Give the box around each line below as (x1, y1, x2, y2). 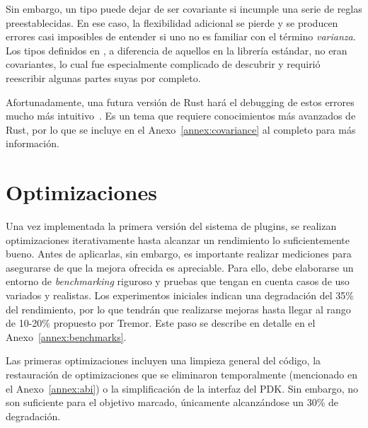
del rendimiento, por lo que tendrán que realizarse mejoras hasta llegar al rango (6, 301, 351, 316)
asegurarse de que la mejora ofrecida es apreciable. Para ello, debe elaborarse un (6, 260, 354, 274)
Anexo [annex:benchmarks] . (6, 329, 127, 344)
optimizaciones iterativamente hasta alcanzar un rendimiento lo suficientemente (6, 232, 350, 247)
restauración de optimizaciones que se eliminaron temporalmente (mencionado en (6, 367, 357, 381)
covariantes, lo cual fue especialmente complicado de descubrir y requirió (6, 57, 321, 71)
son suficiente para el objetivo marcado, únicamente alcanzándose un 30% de (6, 395, 339, 410)
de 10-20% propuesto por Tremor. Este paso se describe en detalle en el (6, 316, 316, 330)
